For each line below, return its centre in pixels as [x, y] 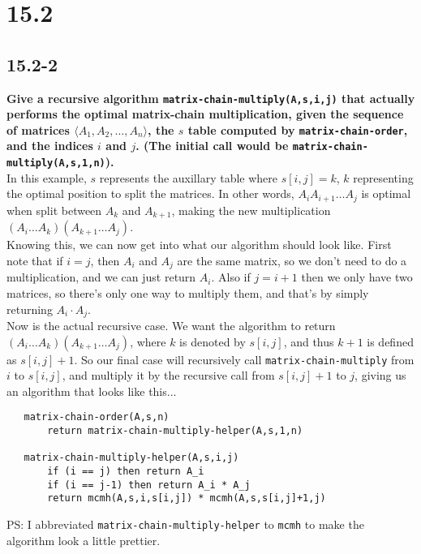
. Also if [231, 277]
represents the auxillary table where [189, 177]
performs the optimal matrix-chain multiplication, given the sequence [205, 114]
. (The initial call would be [212, 146]
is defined [390, 341]
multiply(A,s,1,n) [56, 163]
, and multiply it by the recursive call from [168, 375]
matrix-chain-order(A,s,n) [97, 417]
